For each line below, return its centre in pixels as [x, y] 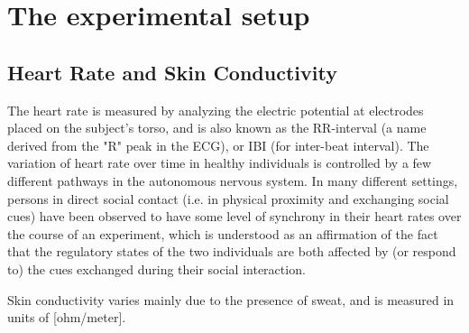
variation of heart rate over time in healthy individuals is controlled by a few [220, 163]
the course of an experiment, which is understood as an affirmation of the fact [223, 233]
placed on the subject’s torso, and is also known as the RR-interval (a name [217, 128]
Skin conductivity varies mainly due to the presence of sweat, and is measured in [231, 299]
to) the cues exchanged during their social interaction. [156, 268]
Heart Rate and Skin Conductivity [172, 72]
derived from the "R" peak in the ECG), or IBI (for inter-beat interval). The [218, 145]
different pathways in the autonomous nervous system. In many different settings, [233, 180]
